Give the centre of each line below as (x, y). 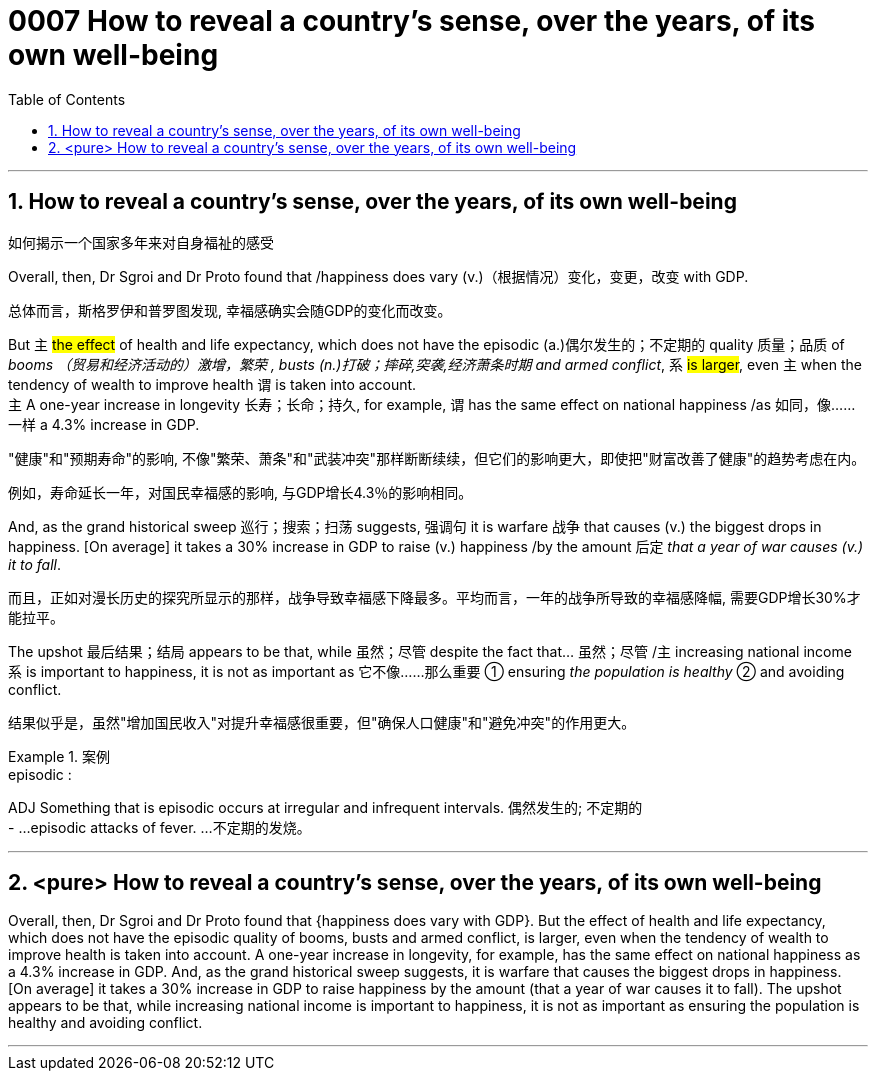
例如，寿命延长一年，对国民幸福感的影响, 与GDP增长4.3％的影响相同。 (240, 492)
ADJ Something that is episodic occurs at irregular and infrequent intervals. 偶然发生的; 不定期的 (325, 807)
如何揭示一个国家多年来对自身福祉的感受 (141, 242)
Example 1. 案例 (59, 756)
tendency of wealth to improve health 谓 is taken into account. (212, 384)
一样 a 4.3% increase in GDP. (104, 424)
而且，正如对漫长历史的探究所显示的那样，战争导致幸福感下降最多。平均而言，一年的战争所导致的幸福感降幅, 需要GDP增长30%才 (434, 597)
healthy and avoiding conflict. (105, 1023)
